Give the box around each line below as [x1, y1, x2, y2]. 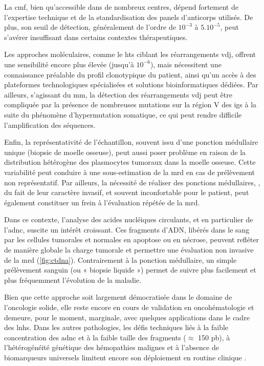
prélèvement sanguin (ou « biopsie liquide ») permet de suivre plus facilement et [4, 264, 256, 275]
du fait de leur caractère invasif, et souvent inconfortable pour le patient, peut [4, 187, 249, 198]
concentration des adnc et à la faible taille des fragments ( [4, 332, 186, 342]
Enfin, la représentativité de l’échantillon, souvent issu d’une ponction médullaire [4, 137, 258, 147]
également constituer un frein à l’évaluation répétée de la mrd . [4, 197, 200, 207]
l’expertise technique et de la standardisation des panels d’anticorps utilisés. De [4, 11, 253, 22]
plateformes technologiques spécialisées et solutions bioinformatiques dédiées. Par [4, 79, 258, 90]
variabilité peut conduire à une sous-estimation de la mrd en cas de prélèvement [4, 166, 255, 177]
